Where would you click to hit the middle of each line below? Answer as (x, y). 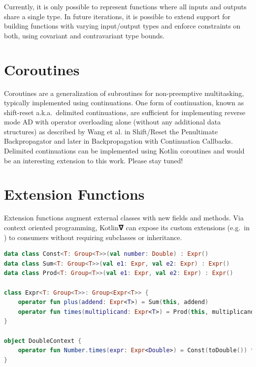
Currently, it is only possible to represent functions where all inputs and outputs (125, 6)
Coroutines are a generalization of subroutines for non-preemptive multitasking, (124, 93)
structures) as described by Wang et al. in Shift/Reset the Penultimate (111, 131)
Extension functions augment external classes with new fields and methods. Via (124, 218)
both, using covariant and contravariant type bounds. (84, 35)
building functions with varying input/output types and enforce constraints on (122, 26)
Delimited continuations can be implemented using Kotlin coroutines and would (124, 151)
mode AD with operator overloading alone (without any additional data (112, 122)
